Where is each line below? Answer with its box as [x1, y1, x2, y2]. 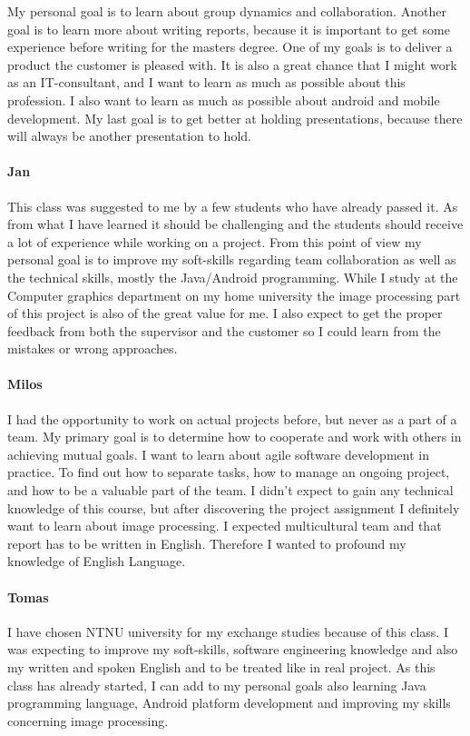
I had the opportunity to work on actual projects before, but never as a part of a [7, 409, 457, 428]
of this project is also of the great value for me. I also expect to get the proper [7, 303, 443, 323]
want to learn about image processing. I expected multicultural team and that [7, 516, 442, 535]
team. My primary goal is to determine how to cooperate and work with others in [7, 427, 462, 446]
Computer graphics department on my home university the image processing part [7, 285, 461, 304]
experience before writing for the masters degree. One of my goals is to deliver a [7, 37, 453, 56]
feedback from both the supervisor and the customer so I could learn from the [7, 321, 441, 340]
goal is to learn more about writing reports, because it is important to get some [7, 19, 450, 38]
